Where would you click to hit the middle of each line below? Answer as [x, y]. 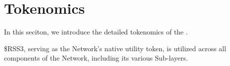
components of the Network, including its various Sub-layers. [96, 58]
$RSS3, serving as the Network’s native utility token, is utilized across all [115, 48]
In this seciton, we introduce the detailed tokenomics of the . [96, 32]
